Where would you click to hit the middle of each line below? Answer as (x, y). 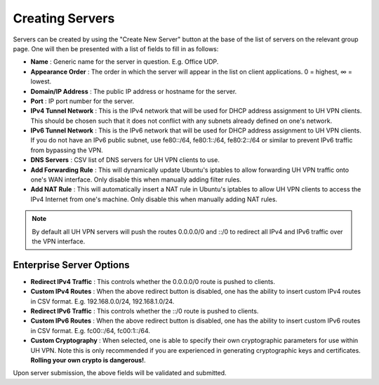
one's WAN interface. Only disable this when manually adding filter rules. (136, 180)
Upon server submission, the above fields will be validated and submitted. (120, 373)
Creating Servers (64, 18)
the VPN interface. (59, 241)
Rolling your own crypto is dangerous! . (88, 360)
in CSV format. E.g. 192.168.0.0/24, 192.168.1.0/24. (102, 301)
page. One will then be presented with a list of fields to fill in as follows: (116, 48)
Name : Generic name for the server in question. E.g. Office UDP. (125, 62)
